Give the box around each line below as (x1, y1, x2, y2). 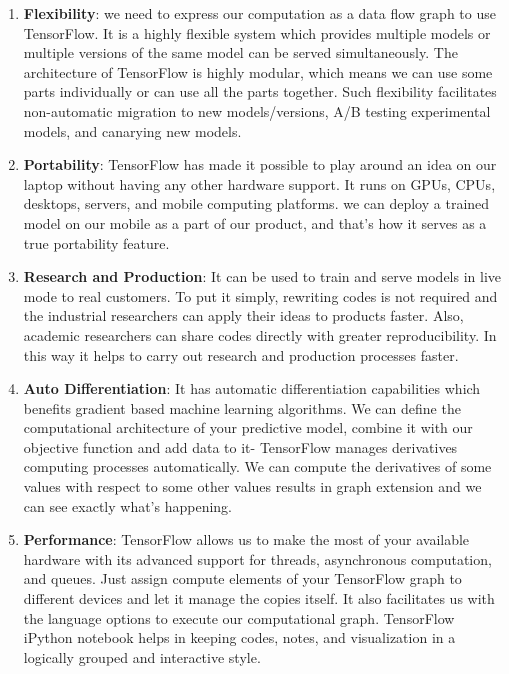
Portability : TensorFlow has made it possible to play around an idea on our (23, 154, 497, 175)
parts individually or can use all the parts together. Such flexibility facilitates (23, 81, 497, 102)
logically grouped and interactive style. (23, 646, 261, 667)
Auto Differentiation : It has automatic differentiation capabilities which (23, 378, 481, 399)
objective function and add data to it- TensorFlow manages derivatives (23, 436, 458, 457)
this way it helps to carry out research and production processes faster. (23, 344, 459, 365)
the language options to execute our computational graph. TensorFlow (23, 607, 455, 628)
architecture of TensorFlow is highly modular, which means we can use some (23, 61, 493, 82)
